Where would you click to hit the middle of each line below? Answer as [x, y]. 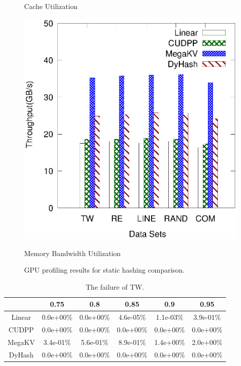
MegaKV [21, 342]
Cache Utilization [51, 6]
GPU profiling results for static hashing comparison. [104, 270]
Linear [21, 317]
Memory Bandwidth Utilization [73, 253]
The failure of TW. [115, 286]
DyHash [21, 354]
